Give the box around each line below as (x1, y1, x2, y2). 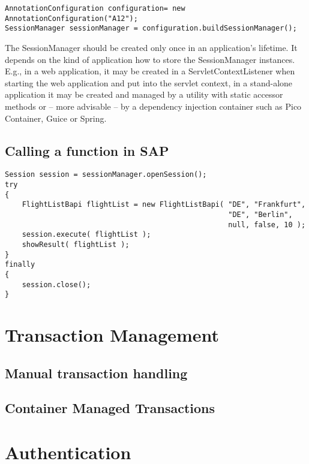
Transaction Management (5, 323, 220, 347)
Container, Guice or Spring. (5, 112, 107, 124)
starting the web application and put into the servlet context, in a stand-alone (5, 76, 293, 89)
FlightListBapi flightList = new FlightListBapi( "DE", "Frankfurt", (22, 200, 306, 209)
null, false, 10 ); (228, 220, 306, 229)
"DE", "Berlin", (228, 210, 293, 219)
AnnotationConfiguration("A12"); (5, 14, 138, 23)
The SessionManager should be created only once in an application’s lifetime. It (5, 41, 298, 53)
